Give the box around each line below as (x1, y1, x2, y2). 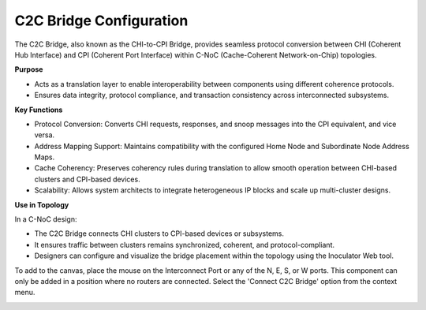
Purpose (14, 65, 43, 74)
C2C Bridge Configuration (14, 12, 189, 29)
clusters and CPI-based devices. (34, 174, 141, 184)
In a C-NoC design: (14, 215, 77, 224)
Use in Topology (14, 200, 69, 209)
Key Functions (14, 105, 63, 114)
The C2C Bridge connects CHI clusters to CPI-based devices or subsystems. (34, 229, 284, 238)
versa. (34, 130, 55, 140)
